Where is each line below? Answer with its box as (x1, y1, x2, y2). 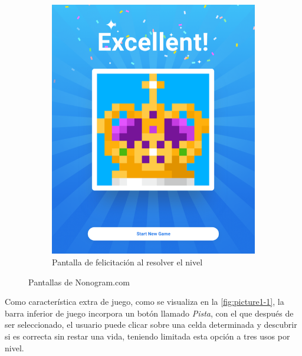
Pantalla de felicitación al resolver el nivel (52, 256, 203, 268)
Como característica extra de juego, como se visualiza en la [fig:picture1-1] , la (5, 295, 284, 308)
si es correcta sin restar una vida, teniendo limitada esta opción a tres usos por (5, 330, 290, 342)
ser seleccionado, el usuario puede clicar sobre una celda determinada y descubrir (5, 318, 297, 331)
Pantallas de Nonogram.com (28, 275, 130, 288)
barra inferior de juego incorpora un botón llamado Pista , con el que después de (5, 307, 294, 319)
